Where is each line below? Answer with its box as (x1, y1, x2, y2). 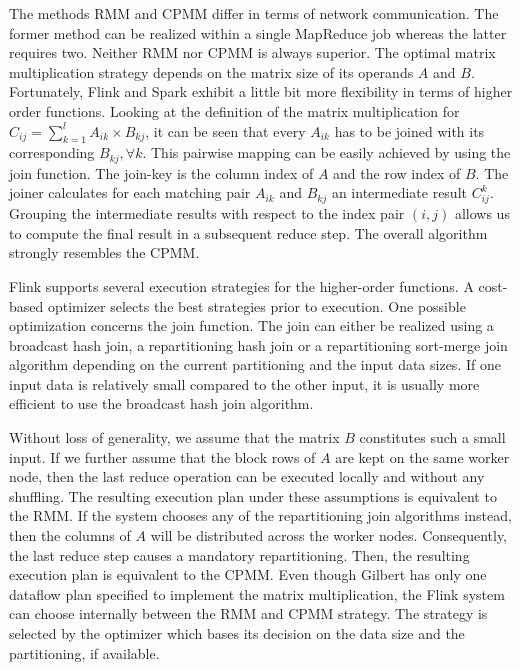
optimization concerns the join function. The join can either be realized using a (9, 315, 494, 336)
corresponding (9, 142, 95, 163)
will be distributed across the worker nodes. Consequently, (150, 525, 508, 546)
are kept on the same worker (335, 446, 510, 467)
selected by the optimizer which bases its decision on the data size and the (9, 623, 465, 644)
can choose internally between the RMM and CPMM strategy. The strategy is (9, 603, 488, 624)
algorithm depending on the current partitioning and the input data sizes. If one (9, 354, 501, 375)
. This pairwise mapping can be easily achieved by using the (142, 142, 511, 163)
